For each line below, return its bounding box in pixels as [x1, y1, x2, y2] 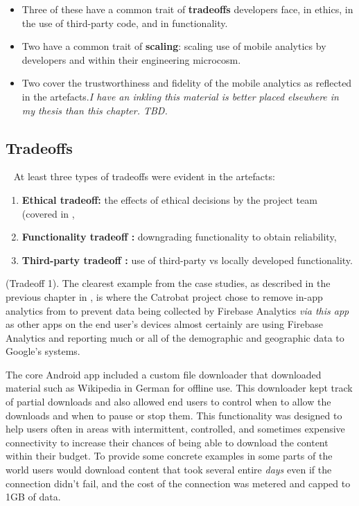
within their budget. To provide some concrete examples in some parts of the [6, 448, 333, 463]
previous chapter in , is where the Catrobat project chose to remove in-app [6, 289, 323, 304]
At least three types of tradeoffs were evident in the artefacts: [13, 169, 275, 184]
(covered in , [21, 206, 75, 220]
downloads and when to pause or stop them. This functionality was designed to [6, 408, 342, 422]
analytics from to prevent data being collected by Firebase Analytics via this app [6, 303, 349, 317]
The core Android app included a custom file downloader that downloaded [6, 367, 322, 381]
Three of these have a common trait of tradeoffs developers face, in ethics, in [21, 2, 353, 16]
